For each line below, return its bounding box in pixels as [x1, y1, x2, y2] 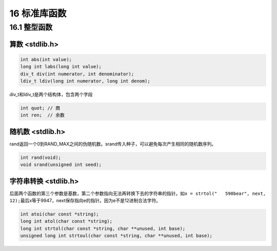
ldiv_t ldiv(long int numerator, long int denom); [20, 78, 151, 84]
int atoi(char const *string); [20, 211, 100, 217]
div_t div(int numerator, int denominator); [20, 71, 134, 77]
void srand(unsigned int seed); [20, 162, 102, 168]
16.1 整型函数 [9, 23, 53, 32]
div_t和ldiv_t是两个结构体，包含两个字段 [9, 91, 93, 97]
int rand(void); [20, 154, 62, 160]
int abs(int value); [20, 57, 72, 62]
